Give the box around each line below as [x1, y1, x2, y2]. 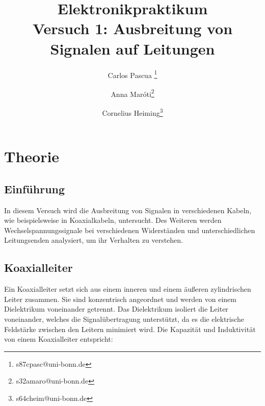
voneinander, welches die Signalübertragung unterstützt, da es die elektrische [4, 314, 245, 324]
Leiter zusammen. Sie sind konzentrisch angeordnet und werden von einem [4, 293, 236, 304]
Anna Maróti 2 [111, 87, 154, 99]
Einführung [4, 181, 65, 196]
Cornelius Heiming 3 [102, 106, 163, 118]
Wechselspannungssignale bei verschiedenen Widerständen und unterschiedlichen [4, 224, 255, 235]
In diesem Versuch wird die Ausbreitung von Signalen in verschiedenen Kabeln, [4, 205, 252, 215]
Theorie [4, 146, 60, 167]
